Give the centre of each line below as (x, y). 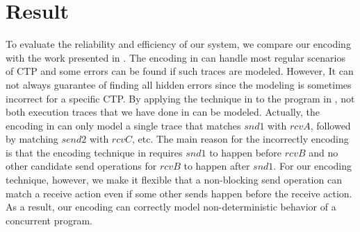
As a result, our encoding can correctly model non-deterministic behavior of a (171, 207)
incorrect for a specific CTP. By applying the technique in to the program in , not (180, 98)
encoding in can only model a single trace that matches (123, 125)
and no (324, 152)
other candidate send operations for (81, 166)
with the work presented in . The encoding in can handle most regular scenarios (175, 57)
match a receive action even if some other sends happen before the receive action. (179, 193)
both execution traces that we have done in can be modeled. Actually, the (163, 112)
